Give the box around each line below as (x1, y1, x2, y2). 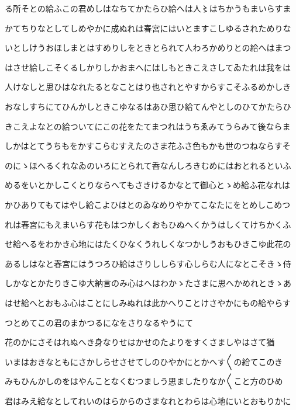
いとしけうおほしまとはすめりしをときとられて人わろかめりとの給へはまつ (5, 41, 291, 54)
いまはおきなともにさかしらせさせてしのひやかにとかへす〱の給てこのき (5, 355, 283, 367)
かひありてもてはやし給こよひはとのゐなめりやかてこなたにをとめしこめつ (5, 198, 291, 210)
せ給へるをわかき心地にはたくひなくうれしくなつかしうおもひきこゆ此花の (5, 238, 291, 250)
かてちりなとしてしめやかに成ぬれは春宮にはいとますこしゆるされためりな (5, 22, 291, 34)
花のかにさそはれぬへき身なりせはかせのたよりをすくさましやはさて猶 (5, 336, 275, 348)
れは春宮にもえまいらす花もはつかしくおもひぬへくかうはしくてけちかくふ (5, 218, 291, 230)
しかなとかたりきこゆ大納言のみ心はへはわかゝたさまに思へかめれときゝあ (5, 277, 291, 289)
